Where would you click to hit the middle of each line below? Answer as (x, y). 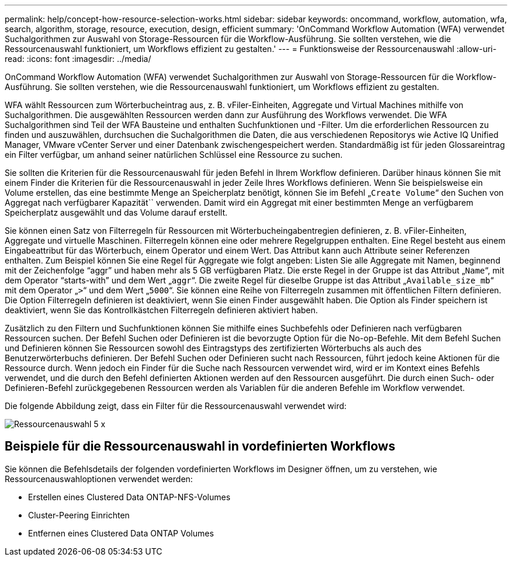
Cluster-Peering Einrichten (79, 515)
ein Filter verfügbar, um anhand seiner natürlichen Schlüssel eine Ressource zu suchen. (174, 155)
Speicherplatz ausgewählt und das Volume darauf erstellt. (116, 212)
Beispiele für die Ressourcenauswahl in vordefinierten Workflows (200, 446)
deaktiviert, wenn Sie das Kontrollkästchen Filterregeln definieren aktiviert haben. (161, 310)
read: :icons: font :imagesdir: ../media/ (78, 59)
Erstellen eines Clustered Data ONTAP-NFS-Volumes (129, 497)
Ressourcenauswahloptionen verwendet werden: (99, 479)
